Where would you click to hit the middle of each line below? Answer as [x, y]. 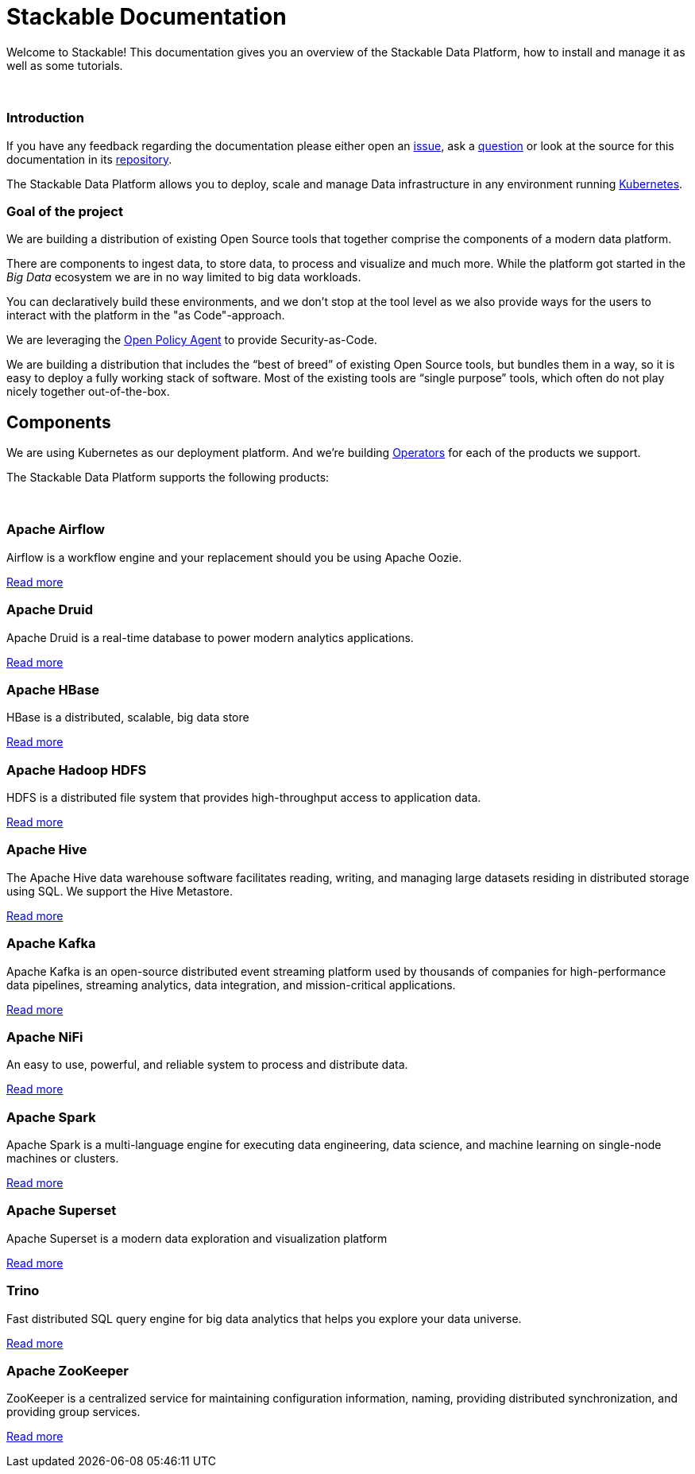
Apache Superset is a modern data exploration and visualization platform [197, 1238]
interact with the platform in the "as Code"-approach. [146, 315]
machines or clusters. [63, 1159]
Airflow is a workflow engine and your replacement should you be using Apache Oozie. [234, 557]
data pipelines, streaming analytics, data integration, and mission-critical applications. [231, 985]
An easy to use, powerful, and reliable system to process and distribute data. [207, 1065]
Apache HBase [53, 689]
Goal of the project [65, 211]
